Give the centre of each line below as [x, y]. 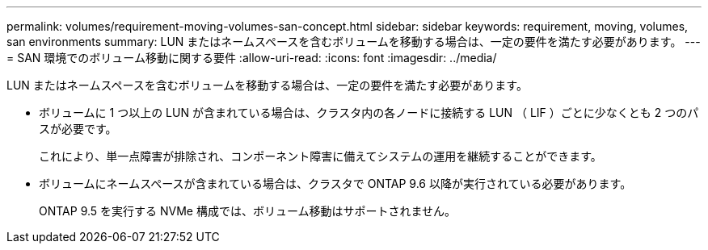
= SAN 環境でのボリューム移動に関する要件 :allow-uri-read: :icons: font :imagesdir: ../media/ [252, 58]
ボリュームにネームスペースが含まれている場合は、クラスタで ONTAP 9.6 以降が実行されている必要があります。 [335, 183]
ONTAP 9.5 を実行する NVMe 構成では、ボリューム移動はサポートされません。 [248, 211]
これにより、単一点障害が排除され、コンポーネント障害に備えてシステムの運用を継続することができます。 [320, 156]
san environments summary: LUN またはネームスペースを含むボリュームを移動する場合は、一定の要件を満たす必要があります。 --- [354, 42]
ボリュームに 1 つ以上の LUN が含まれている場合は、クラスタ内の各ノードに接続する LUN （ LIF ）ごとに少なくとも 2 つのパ [369, 112]
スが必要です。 [78, 129]
